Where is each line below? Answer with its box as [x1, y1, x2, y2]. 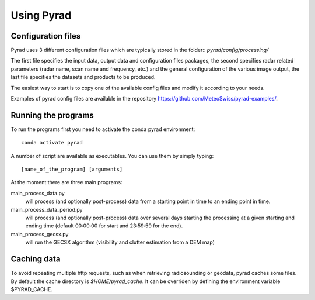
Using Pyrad [10, 9, 72, 22]
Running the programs [10, 110, 94, 120]
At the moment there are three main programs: [10, 179, 123, 186]
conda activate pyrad [21, 139, 83, 146]
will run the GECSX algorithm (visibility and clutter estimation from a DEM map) [25, 239, 215, 246]
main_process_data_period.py [10, 206, 83, 213]
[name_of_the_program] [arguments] [21, 166, 123, 173]
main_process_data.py [10, 189, 65, 196]
